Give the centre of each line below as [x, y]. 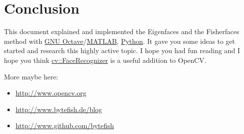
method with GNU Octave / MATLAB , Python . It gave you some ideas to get [120, 41]
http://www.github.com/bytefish [65, 125]
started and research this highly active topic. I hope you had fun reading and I [122, 50]
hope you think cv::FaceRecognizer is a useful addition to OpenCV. [105, 60]
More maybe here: [31, 76]
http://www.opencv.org [51, 93]
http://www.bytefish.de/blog [59, 109]
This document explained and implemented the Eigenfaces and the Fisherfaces [122, 31]
